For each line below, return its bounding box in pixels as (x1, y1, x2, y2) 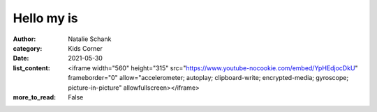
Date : (13, 54, 29, 63)
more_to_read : (13, 93, 56, 101)
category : (13, 44, 43, 52)
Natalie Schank (68, 35, 112, 43)
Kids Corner (68, 44, 103, 52)
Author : (13, 35, 36, 43)
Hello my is (13, 10, 78, 26)
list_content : (13, 63, 50, 72)
